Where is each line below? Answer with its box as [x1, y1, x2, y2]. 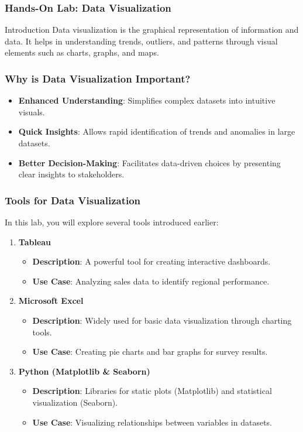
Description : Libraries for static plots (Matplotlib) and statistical [32, 385, 272, 397]
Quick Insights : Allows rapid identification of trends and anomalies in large [18, 125, 295, 138]
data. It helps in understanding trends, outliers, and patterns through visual [5, 35, 278, 47]
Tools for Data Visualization [5, 193, 141, 207]
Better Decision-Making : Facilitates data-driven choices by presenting [18, 156, 281, 169]
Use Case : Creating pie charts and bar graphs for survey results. [32, 345, 268, 358]
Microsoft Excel [18, 294, 84, 307]
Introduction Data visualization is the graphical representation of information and [5, 23, 299, 36]
